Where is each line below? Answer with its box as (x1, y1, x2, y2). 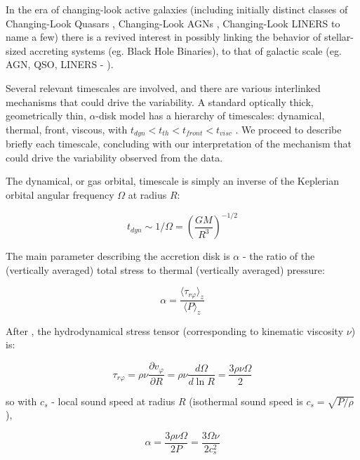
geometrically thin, (6, 108, 86, 123)
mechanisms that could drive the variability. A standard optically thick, (6, 94, 314, 109)
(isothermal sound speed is (189, 393, 303, 408)
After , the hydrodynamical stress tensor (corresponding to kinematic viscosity (6, 323, 344, 338)
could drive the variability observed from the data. (6, 150, 223, 164)
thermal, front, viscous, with (6, 121, 128, 136)
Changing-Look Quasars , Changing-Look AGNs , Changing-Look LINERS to (6, 15, 340, 30)
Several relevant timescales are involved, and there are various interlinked (6, 80, 321, 95)
